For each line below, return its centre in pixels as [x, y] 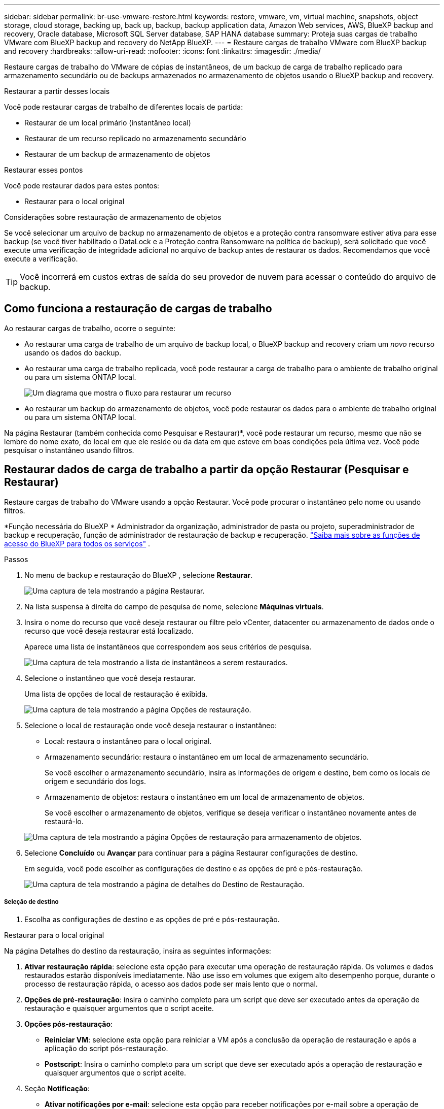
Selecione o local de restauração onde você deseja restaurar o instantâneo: [151, 725]
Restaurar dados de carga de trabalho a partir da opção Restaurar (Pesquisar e [207, 470]
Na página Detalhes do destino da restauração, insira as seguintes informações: [138, 951]
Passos [16, 559]
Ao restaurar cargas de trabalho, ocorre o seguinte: [90, 328]
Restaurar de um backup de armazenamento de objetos [117, 154]
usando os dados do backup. [73, 352]
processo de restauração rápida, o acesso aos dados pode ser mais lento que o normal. [171, 984]
